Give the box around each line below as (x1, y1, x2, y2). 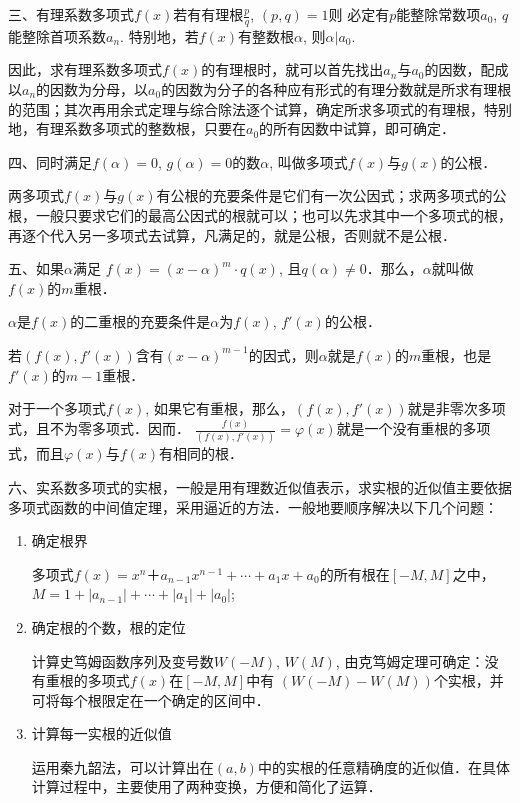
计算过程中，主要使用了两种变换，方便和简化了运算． (31, 776, 382, 797)
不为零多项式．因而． (49, 418, 190, 439)
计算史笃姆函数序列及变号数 (31, 650, 214, 671)
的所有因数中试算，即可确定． (259, 118, 456, 139)
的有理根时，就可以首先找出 (201, 59, 384, 80)
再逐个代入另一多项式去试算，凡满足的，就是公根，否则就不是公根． (8, 224, 456, 245)
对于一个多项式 (8, 398, 106, 419)
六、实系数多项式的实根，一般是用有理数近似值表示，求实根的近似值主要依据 (8, 476, 512, 497)
